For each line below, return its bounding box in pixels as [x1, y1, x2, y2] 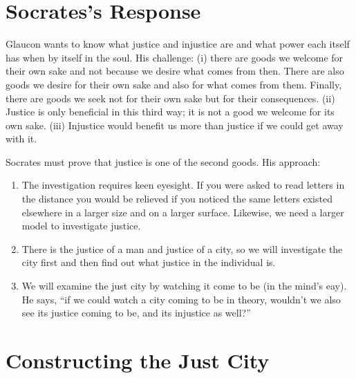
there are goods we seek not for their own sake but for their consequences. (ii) [6, 91, 335, 105]
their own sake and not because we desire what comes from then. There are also [6, 64, 344, 78]
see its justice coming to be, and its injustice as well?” [21, 305, 251, 320]
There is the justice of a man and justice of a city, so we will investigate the [21, 241, 343, 256]
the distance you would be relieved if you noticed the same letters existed [21, 191, 332, 206]
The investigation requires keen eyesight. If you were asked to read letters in [21, 178, 345, 192]
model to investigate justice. [21, 218, 141, 233]
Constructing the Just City [6, 346, 270, 374]
